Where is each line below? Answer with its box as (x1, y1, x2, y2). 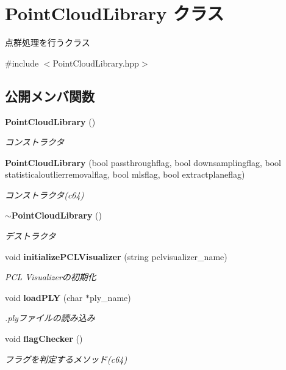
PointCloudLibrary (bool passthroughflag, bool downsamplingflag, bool (5, 156, 281, 169)
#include (5, 56, 39, 69)
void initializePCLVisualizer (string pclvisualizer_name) (5, 250, 227, 263)
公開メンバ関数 (5, 86, 95, 105)
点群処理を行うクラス (5, 36, 90, 49)
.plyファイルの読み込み (5, 311, 95, 324)
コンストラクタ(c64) (5, 188, 84, 201)
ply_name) (90, 291, 131, 303)
